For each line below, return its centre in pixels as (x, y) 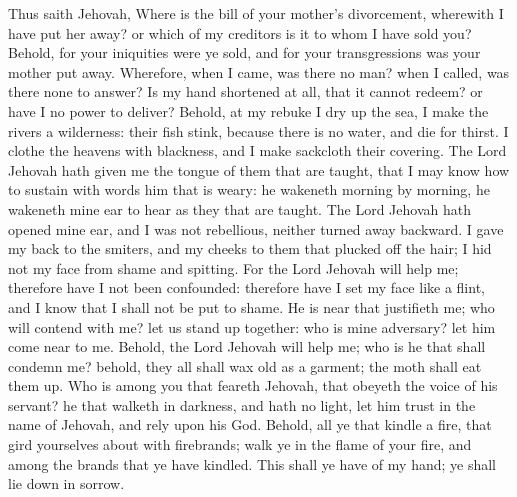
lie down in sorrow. (66, 483)
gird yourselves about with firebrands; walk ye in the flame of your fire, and (240, 444)
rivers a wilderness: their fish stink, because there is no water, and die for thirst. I (258, 130)
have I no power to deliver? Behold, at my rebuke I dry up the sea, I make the (248, 110)
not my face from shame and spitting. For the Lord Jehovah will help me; (233, 267)
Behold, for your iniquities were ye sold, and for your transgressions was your (244, 52)
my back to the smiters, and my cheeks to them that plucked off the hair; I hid (250, 248)
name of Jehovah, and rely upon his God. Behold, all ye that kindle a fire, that (250, 424)
